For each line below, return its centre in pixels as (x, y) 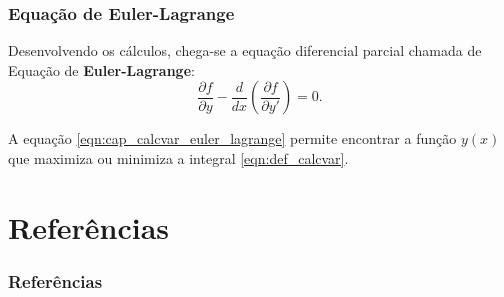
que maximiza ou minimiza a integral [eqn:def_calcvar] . (178, 158)
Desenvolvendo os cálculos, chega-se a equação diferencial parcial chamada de (245, 50)
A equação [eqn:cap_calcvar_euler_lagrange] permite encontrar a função (232, 138)
